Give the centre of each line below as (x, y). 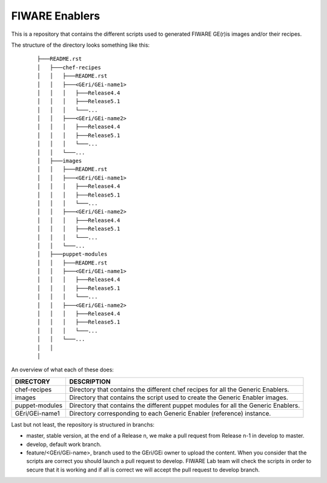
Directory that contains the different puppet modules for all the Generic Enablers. (185, 405)
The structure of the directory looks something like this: (81, 45)
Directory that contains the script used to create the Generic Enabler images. (179, 397)
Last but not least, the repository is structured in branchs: (83, 424)
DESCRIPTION (90, 381)
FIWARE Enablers (55, 16)
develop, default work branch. (64, 444)
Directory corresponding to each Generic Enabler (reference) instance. (170, 413)
